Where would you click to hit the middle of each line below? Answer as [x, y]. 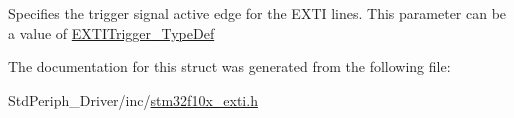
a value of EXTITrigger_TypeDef [111, 32]
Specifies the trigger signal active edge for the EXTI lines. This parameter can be [257, 13]
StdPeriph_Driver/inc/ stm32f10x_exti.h [133, 99]
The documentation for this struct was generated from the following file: [229, 66]
